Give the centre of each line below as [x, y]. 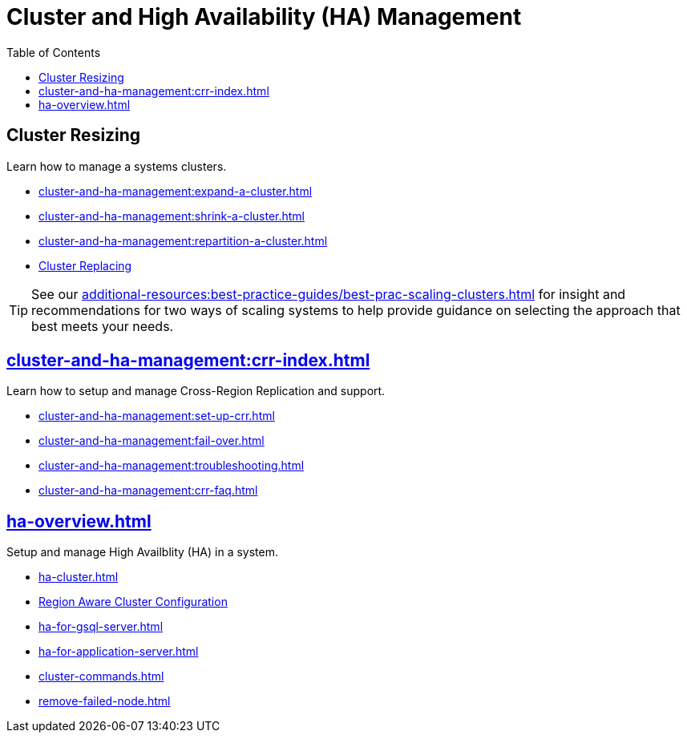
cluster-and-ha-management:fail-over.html [152, 441]
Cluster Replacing [85, 265]
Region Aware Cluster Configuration [133, 602]
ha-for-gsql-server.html [101, 627]
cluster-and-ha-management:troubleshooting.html [172, 466]
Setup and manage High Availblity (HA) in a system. [143, 552]
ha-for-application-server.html [119, 652]
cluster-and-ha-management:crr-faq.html [148, 491]
